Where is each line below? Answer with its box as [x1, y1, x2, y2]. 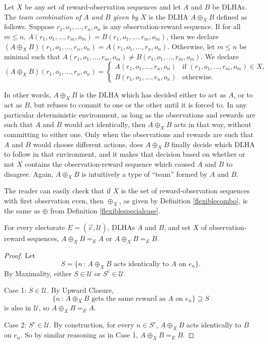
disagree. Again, [4, 168, 53, 179]
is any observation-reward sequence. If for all [103, 21, 241, 32]
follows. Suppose [4, 21, 55, 32]
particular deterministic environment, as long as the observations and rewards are [4, 109, 255, 120]
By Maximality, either [4, 268, 72, 278]
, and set [164, 222, 191, 233]
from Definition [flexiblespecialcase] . [50, 205, 160, 215]
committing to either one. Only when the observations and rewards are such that [4, 129, 253, 139]
